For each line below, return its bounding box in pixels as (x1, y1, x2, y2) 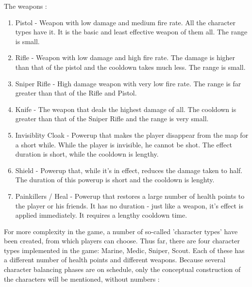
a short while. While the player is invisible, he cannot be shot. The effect (15, 139, 232, 149)
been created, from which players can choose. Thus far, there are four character (4, 236, 240, 246)
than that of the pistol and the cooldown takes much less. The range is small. (15, 62, 246, 72)
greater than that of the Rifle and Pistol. (15, 88, 137, 98)
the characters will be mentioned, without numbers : (4, 273, 160, 284)
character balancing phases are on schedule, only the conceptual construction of (4, 264, 241, 274)
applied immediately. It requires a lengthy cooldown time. (15, 210, 187, 220)
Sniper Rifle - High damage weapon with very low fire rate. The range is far (15, 78, 241, 88)
